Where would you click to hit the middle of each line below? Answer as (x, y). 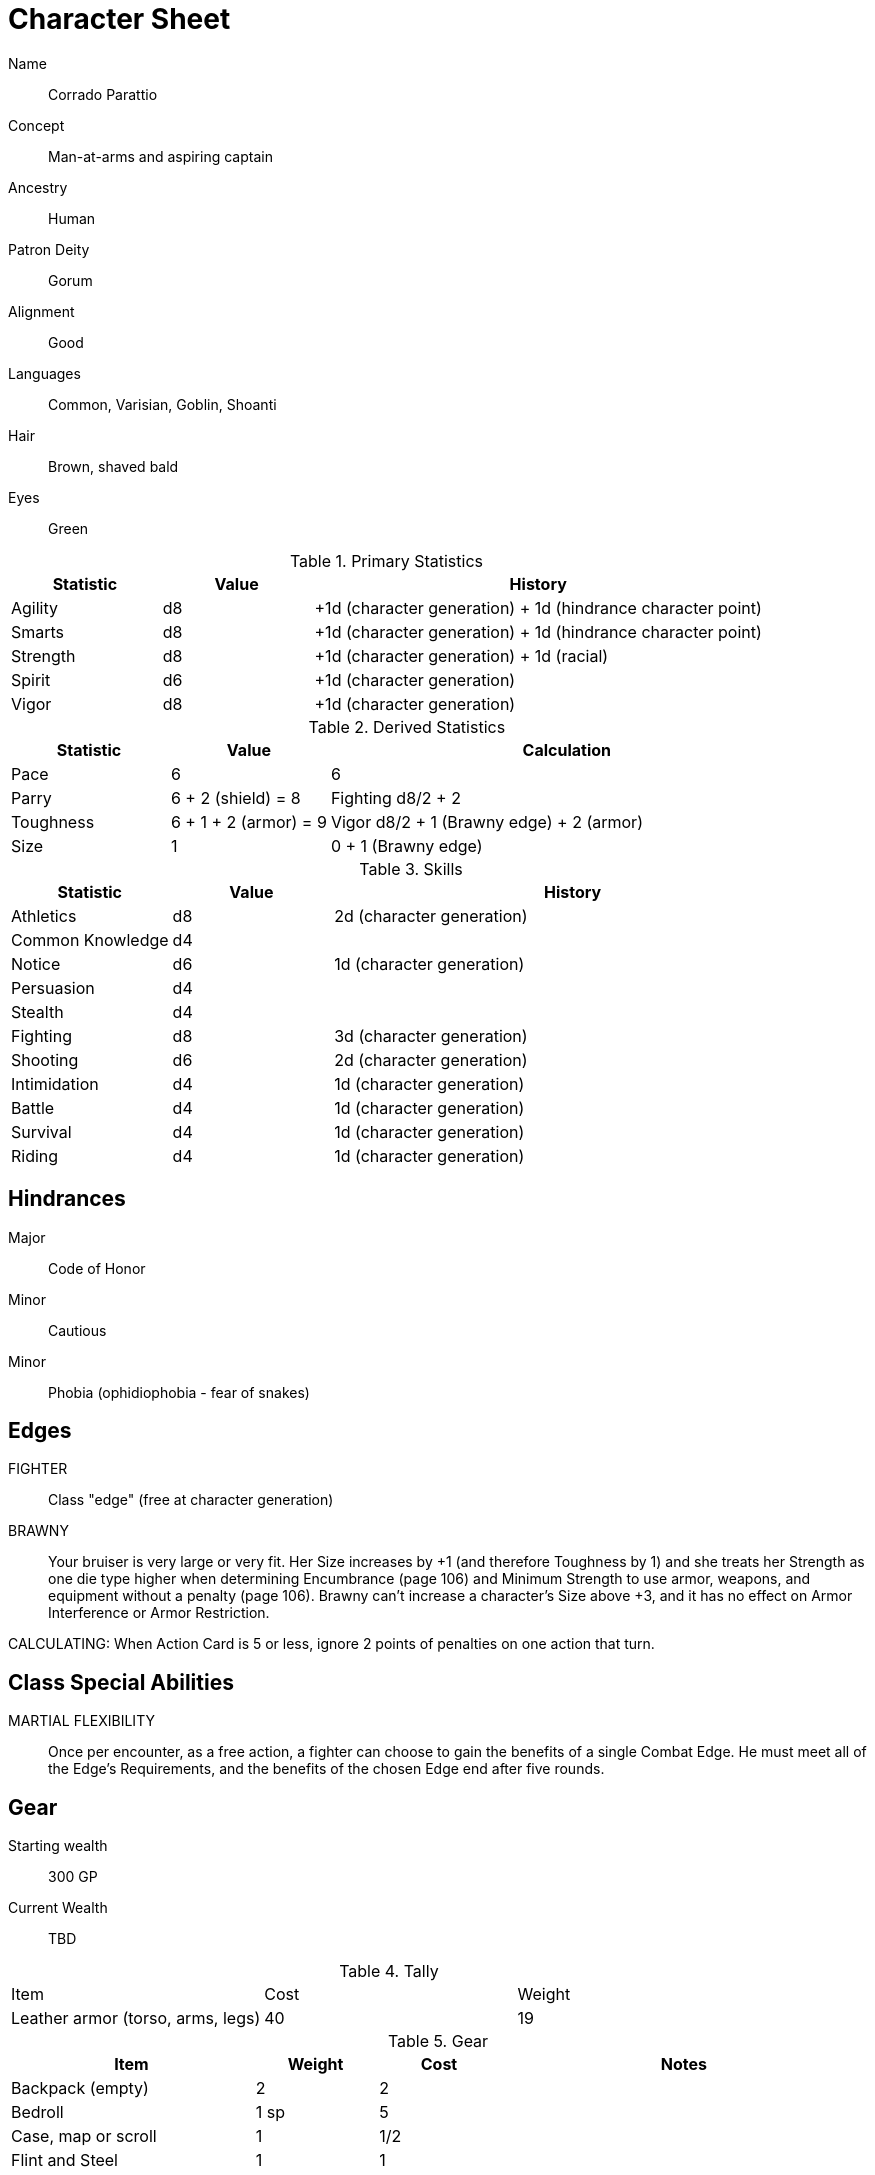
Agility (35, 607)
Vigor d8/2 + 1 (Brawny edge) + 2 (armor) (486, 821)
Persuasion (53, 987)
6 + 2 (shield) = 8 (235, 797)
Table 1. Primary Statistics (386, 560)
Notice (36, 963)
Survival (41, 1131)
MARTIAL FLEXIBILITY (81, 1721)
